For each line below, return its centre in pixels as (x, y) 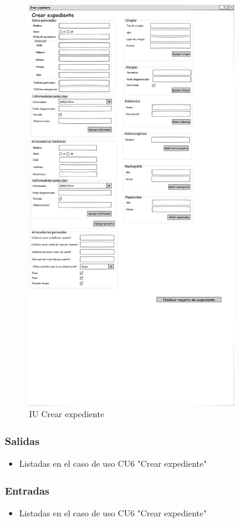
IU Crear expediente (67, 414)
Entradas (27, 490)
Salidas (22, 440)
